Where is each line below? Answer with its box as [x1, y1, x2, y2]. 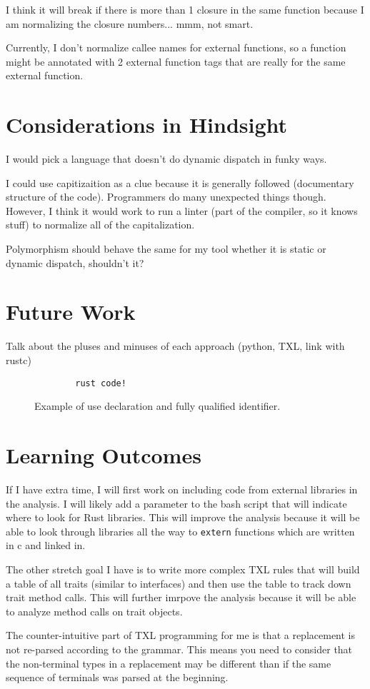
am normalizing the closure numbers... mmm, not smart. [6, 16, 254, 31]
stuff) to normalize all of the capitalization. [6, 217, 195, 232]
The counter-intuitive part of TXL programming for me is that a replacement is [6, 628, 356, 643]
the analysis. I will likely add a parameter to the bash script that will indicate [6, 496, 347, 511]
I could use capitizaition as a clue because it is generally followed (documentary [6, 175, 354, 190]
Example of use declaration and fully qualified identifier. [34, 398, 281, 413]
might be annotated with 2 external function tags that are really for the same [6, 54, 346, 69]
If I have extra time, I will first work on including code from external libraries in [6, 481, 358, 496]
